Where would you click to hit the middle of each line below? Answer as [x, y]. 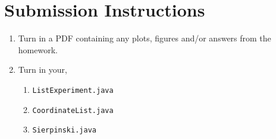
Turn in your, [43, 69]
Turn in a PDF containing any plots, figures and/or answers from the [145, 38]
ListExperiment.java [73, 90]
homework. [38, 49]
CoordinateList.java [73, 110]
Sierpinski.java [64, 130]
